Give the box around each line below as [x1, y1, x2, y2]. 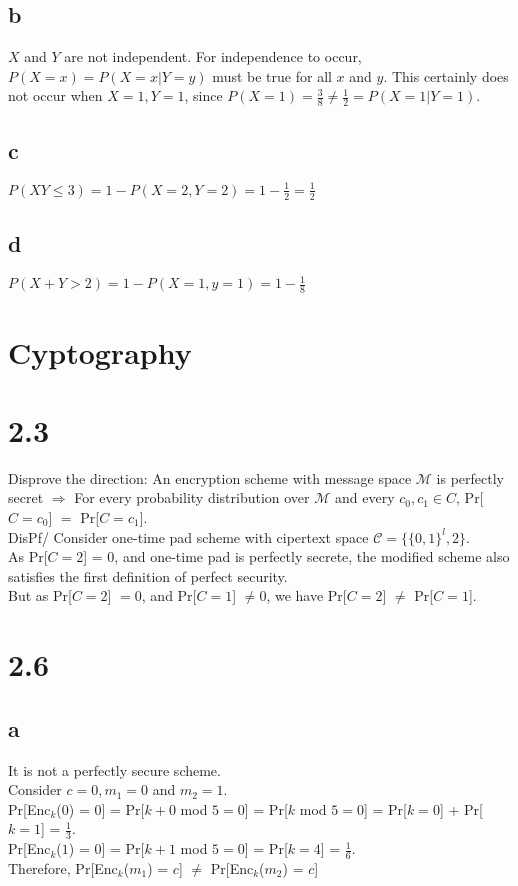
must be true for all [212, 65, 332, 86]
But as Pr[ [8, 585, 72, 606]
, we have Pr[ [266, 585, 347, 606]
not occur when [8, 85, 103, 106]
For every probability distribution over [74, 487, 310, 508]
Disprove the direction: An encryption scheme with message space [8, 467, 412, 488]
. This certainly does [383, 65, 509, 86]
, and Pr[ [141, 585, 197, 606]
